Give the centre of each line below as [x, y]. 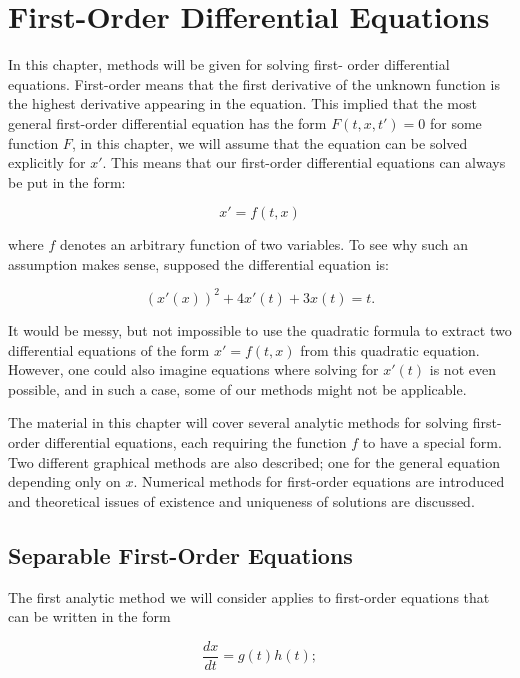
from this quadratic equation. [390, 349]
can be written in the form [89, 616]
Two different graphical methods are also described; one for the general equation [254, 461]
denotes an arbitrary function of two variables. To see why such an [264, 244]
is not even [462, 369]
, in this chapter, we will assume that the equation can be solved [269, 142]
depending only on [64, 481]
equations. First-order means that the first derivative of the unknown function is [254, 83]
